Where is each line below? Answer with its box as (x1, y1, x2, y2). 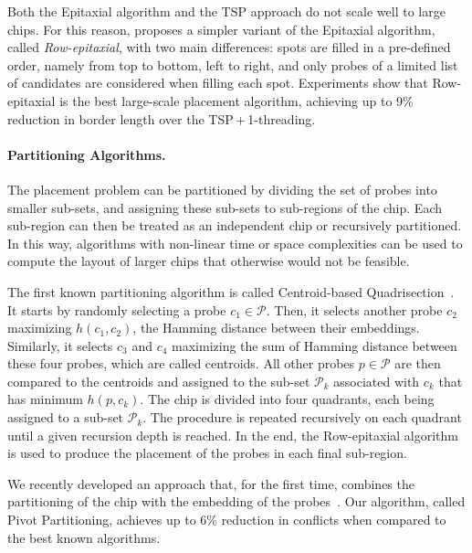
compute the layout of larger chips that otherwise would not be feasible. (7, 251, 410, 271)
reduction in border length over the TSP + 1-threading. (7, 109, 316, 128)
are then (394, 354, 441, 373)
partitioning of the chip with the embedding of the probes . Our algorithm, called (7, 492, 466, 511)
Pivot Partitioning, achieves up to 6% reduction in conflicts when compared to (7, 510, 446, 529)
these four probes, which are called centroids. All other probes (7, 354, 355, 373)
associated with (333, 371, 420, 390)
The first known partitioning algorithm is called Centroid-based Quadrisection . (7, 282, 455, 301)
